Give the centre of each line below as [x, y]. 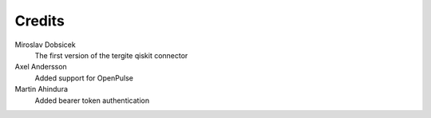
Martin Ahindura [41, 89]
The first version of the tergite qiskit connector [111, 55]
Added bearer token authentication [92, 100]
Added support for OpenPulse [84, 78]
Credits [40, 21]
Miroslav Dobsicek [45, 45]
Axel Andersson [41, 67]
